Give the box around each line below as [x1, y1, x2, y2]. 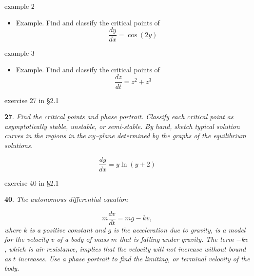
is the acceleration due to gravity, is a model [114, 224, 246, 234]
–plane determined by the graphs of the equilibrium [95, 130, 246, 141]
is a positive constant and [29, 224, 106, 234]
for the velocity [4, 234, 49, 244]
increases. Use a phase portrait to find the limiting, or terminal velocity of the [18, 253, 250, 263]
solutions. [4, 140, 33, 150]
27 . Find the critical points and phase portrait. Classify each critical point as [4, 111, 234, 122]
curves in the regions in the [4, 130, 86, 141]
